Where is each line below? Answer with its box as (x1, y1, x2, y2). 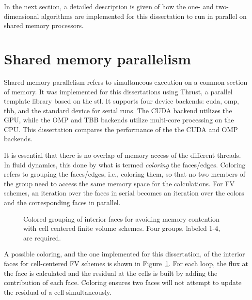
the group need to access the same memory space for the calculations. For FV (4, 178, 235, 188)
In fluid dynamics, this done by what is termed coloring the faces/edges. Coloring (4, 159, 246, 169)
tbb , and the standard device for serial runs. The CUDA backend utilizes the (4, 105, 232, 115)
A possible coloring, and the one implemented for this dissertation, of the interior (4, 249, 245, 259)
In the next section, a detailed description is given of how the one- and (4, 1, 214, 11)
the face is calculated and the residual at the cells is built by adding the (4, 268, 218, 278)
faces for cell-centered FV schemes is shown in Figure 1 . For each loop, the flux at (4, 258, 248, 268)
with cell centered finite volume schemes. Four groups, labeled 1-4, (23, 223, 220, 233)
